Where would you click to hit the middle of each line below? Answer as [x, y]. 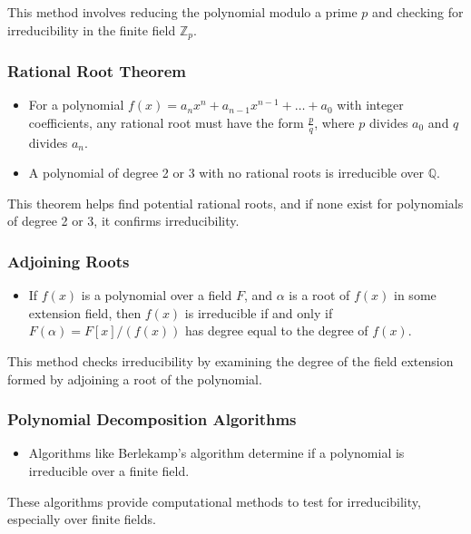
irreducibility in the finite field [92, 29]
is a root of [319, 295]
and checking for [418, 12]
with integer [370, 105]
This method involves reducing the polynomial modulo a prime [182, 12]
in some [415, 295]
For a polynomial [76, 105]
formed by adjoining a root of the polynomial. [135, 379]
